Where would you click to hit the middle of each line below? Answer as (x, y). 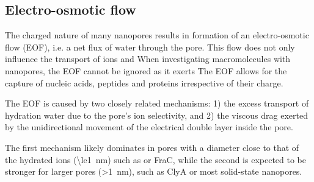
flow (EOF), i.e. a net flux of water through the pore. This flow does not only (150, 47)
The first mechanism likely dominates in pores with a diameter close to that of (152, 147)
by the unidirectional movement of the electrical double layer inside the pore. (149, 127)
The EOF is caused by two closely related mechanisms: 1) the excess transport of (157, 103)
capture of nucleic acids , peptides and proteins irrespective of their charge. (144, 82)
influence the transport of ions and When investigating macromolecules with (148, 59)
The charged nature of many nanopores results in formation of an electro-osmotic (157, 35)
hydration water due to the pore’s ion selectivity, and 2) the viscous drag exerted (156, 115)
